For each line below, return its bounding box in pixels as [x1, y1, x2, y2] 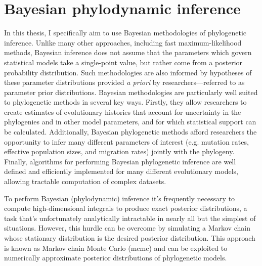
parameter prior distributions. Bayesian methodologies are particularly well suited [4, 86, 258, 97]
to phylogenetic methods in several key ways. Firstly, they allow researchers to [4, 97, 247, 107]
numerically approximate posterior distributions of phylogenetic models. [4, 252, 227, 263]
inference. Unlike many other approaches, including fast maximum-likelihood [4, 37, 242, 48]
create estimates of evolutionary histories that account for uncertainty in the [4, 106, 241, 117]
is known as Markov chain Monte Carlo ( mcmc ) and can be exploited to [4, 242, 228, 253]
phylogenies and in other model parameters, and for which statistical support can [4, 116, 256, 127]
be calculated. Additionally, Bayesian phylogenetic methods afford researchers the [4, 126, 257, 137]
